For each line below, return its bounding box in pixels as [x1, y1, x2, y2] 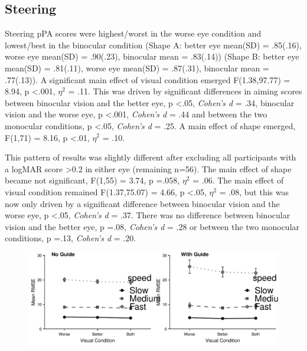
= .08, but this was [219, 185, 289, 198]
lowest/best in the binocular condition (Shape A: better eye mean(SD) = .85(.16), [5, 38, 302, 51]
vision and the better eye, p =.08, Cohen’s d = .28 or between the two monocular [5, 220, 300, 232]
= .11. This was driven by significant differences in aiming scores [68, 85, 302, 97]
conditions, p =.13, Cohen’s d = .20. [5, 232, 136, 244]
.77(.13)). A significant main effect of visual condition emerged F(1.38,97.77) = [5, 73, 290, 86]
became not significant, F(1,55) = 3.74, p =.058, [5, 174, 180, 186]
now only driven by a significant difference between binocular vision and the [5, 197, 280, 209]
